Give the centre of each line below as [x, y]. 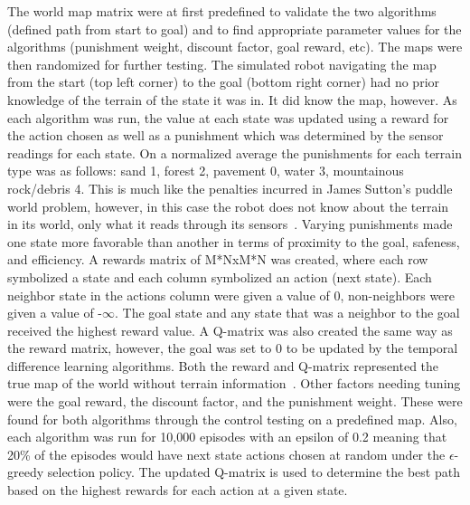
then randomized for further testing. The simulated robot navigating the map [222, 64]
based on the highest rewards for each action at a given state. [178, 490]
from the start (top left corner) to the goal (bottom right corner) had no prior [224, 82]
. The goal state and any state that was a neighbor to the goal [287, 313]
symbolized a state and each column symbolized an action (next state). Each [220, 276]
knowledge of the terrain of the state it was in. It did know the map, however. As [232, 99]
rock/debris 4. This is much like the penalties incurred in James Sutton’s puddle [230, 188]
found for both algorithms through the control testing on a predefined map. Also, [232, 419]
